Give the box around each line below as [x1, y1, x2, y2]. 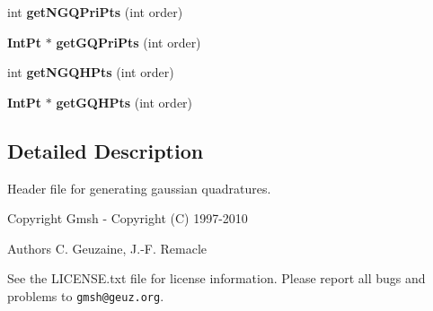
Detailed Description [7, 136, 204, 164]
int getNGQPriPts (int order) [7, 3, 183, 21]
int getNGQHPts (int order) [7, 63, 174, 82]
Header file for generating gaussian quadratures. [7, 178, 271, 197]
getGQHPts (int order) [56, 92, 193, 111]
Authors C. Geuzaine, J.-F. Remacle [7, 238, 208, 257]
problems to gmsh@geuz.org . [7, 286, 164, 305]
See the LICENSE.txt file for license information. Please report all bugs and [7, 269, 426, 288]
